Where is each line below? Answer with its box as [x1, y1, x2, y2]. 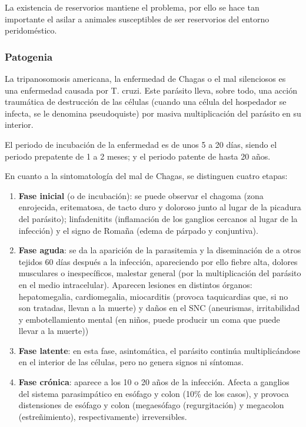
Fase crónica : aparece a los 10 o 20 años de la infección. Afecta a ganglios [18, 376, 290, 388]
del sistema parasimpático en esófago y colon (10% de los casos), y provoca [18, 387, 289, 399]
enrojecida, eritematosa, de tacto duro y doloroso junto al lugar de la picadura [18, 201, 301, 213]
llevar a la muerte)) [18, 325, 89, 337]
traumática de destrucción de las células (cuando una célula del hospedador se [5, 95, 287, 108]
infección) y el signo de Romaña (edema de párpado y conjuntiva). [18, 224, 258, 236]
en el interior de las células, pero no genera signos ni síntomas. [18, 356, 244, 368]
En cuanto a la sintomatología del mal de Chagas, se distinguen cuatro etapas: [5, 170, 288, 182]
